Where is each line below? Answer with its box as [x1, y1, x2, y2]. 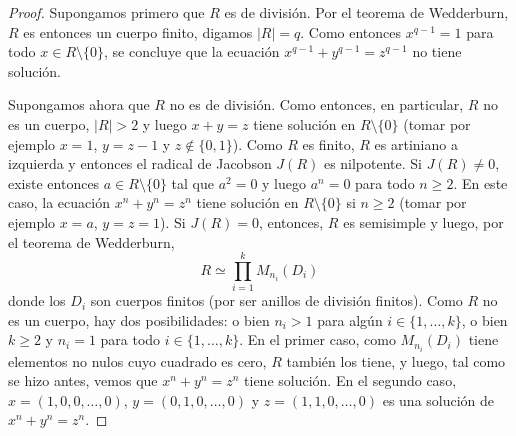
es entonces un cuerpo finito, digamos [23, 21, 253, 42]
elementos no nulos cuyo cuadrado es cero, [8, 350, 267, 371]
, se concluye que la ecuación [104, 41, 280, 62]
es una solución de [382, 389, 495, 410]
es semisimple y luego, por [343, 211, 504, 232]
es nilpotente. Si [323, 153, 422, 174]
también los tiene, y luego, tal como [286, 350, 506, 371]
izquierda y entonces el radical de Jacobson [8, 153, 272, 174]
